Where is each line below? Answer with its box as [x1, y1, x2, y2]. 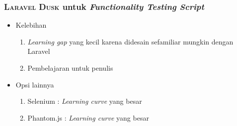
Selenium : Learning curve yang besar [27, 96, 142, 106]
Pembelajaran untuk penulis [27, 63, 113, 73]
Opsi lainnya [15, 79, 54, 89]
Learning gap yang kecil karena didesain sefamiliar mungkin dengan [27, 36, 234, 46]
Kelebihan [15, 20, 47, 30]
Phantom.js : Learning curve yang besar [27, 112, 149, 123]
